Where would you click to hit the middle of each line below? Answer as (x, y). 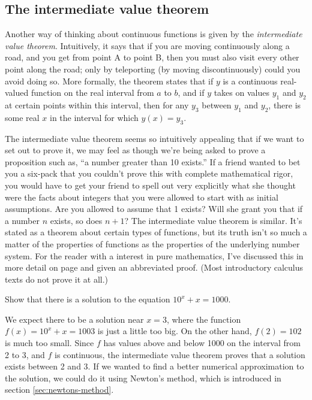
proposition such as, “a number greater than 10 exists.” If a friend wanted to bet (153, 161)
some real (22, 117)
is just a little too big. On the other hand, (175, 331)
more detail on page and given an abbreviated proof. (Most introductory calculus (154, 267)
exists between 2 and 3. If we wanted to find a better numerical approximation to (154, 366)
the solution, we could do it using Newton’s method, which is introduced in (143, 378)
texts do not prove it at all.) (57, 279)
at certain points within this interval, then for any (97, 104)
